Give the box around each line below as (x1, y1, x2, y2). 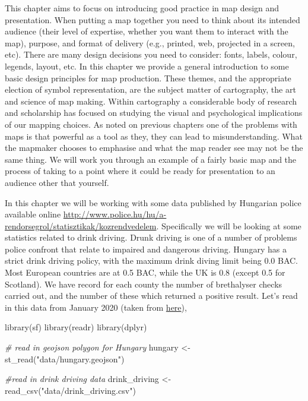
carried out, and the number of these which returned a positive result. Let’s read (5, 289, 298, 302)
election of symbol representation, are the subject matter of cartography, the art (5, 83, 296, 96)
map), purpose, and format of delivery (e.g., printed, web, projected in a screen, (5, 36, 295, 49)
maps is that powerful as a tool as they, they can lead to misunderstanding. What (5, 130, 303, 142)
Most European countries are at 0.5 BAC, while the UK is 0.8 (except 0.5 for (5, 266, 285, 279)
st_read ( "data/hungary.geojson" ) (5, 352, 125, 365)
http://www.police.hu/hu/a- (63, 208, 167, 220)
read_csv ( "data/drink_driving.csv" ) (5, 384, 136, 396)
